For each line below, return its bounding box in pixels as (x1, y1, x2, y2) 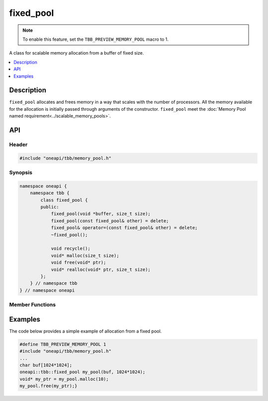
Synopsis (9, 169, 32, 176)
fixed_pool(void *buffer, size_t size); (51, 211, 151, 217)
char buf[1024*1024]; (19, 362, 72, 368)
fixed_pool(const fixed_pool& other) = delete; (51, 218, 169, 223)
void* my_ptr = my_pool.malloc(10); (19, 376, 109, 382)
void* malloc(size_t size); (51, 253, 119, 258)
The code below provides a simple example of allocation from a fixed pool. (9, 328, 162, 334)
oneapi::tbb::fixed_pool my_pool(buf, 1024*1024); (19, 369, 146, 375)
